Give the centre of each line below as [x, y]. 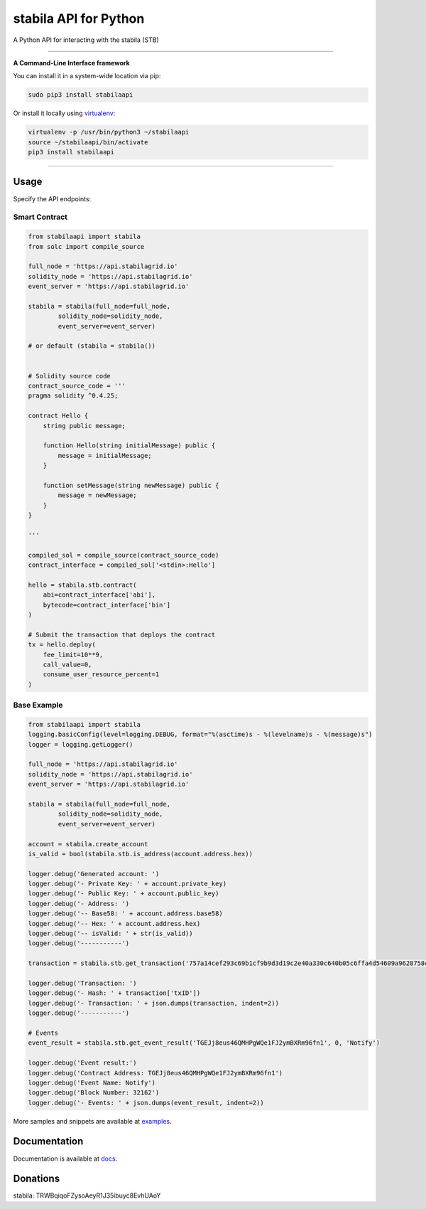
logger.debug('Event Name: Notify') [92, 1082]
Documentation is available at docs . [65, 1159]
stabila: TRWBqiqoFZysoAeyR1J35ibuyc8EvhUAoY [87, 1195]
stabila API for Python [79, 18]
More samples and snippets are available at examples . [92, 1121]
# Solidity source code [70, 376]
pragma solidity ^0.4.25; [73, 396]
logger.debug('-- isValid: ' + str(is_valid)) [110, 934]
